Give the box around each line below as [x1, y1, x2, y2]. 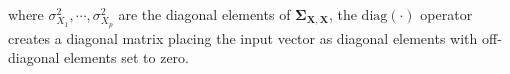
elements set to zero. [64, 47, 189, 68]
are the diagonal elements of [118, 4, 291, 24]
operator [420, 4, 473, 24]
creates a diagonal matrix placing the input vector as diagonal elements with [8, 27, 478, 48]
